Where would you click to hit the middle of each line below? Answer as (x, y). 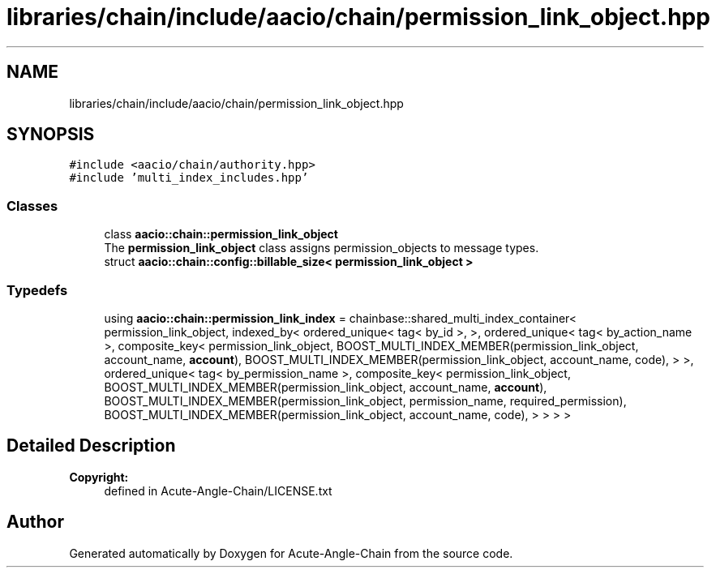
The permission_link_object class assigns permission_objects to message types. (322, 248)
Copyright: (99, 477)
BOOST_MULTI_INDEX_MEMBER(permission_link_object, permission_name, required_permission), (365, 401)
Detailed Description (91, 446)
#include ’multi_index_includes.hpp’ (189, 178)
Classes (32, 206)
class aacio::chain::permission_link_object (221, 234)
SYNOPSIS (51, 135)
